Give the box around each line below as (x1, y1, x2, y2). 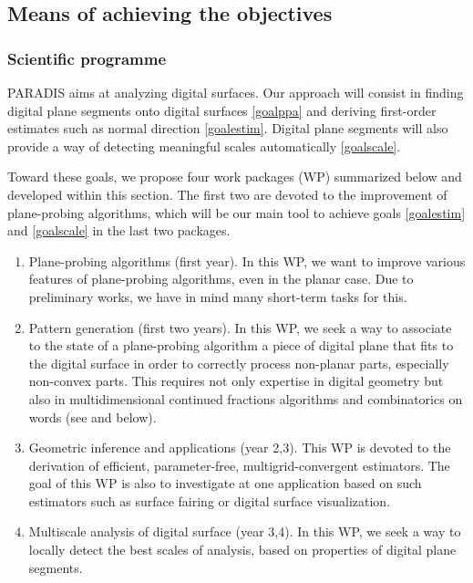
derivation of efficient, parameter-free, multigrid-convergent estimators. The (28, 455, 450, 474)
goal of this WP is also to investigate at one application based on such (28, 474, 422, 493)
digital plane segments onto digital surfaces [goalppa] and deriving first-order (7, 100, 437, 120)
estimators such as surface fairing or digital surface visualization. (28, 491, 391, 510)
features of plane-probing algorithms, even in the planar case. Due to (28, 269, 414, 288)
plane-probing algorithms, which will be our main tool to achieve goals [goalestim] (7, 203, 466, 222)
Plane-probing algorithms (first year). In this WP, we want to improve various (28, 251, 466, 270)
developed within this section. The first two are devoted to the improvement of (7, 184, 447, 203)
